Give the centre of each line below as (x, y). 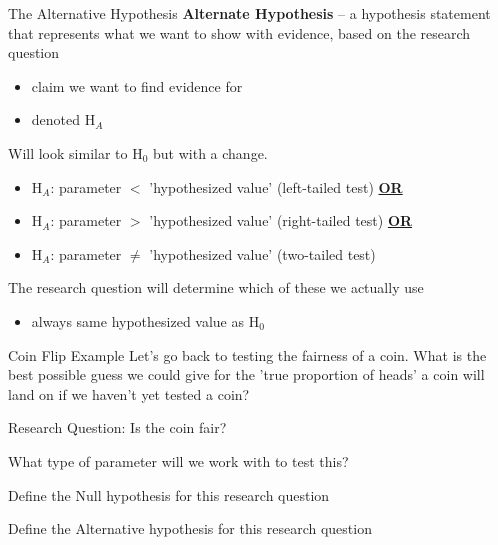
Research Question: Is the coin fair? (117, 427)
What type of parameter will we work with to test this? (178, 460)
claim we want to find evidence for (137, 85)
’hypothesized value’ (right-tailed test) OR (281, 220)
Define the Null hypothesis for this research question (169, 494)
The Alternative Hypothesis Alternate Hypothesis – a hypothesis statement (249, 13)
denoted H (63, 119)
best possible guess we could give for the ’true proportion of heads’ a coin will (246, 374)
